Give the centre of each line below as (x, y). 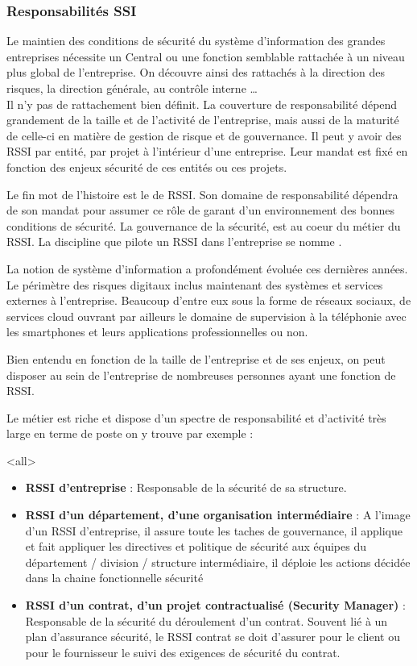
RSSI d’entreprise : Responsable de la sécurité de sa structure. (186, 487)
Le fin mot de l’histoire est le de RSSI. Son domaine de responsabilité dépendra (202, 194)
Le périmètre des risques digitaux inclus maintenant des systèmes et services (195, 284)
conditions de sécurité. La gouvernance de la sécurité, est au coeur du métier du (204, 225)
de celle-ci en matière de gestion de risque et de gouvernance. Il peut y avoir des (204, 135)
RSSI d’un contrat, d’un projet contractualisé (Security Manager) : (215, 605)
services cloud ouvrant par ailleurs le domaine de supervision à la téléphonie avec (206, 316)
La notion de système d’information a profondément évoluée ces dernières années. (207, 268)
